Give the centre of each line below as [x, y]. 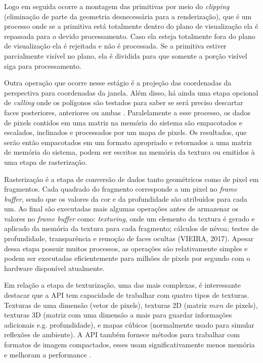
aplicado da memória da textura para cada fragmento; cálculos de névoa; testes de [131, 228]
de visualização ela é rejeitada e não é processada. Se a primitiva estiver [115, 46]
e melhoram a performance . [48, 354]
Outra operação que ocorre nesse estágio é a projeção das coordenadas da [118, 83]
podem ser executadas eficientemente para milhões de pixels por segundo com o [127, 258]
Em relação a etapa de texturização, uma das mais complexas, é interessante [123, 285]
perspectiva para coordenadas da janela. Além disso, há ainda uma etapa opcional [131, 92]
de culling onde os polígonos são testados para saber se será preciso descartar [124, 102]
